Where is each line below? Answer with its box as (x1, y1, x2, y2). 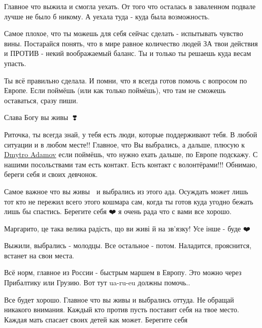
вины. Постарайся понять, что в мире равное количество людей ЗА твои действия (4, 38, 258, 48)
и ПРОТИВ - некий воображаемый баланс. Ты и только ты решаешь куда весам (4, 48, 251, 58)
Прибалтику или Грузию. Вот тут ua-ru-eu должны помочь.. (4, 277, 190, 288)
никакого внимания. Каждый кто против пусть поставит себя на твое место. (4, 304, 239, 315)
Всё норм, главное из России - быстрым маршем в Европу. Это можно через (4, 267, 242, 278)
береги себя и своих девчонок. (4, 169, 98, 180)
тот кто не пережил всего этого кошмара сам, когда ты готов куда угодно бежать (4, 196, 253, 206)
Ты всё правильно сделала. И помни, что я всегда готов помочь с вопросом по (4, 75, 247, 85)
